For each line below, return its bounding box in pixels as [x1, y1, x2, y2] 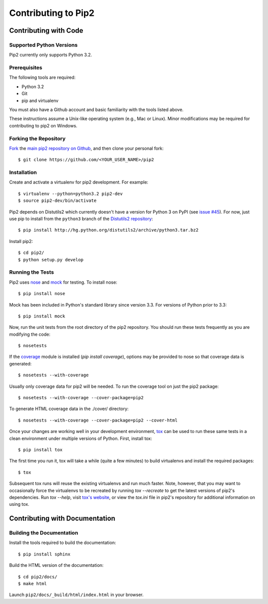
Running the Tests [9, 269, 54, 276]
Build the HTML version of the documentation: [9, 562, 104, 568]
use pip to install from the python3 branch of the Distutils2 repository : [9, 216, 153, 222]
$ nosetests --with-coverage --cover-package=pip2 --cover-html [18, 417, 178, 423]
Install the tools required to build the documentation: [9, 540, 116, 545]
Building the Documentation [9, 530, 78, 537]
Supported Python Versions [9, 41, 78, 48]
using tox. [9, 501, 30, 507]
